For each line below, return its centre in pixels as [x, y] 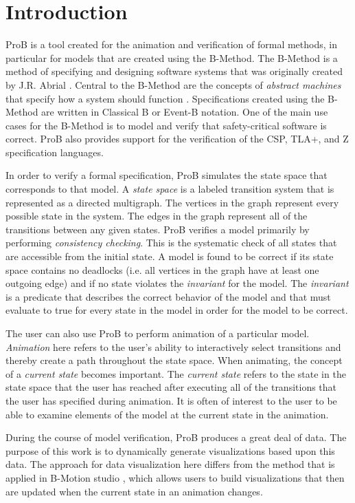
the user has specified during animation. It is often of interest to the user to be [171, 400]
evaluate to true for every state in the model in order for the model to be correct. [177, 310]
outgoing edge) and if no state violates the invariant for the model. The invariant [177, 283]
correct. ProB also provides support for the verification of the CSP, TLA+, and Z [177, 139]
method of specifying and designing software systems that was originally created [174, 71]
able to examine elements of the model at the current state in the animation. [167, 414]
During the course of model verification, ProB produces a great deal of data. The [176, 437]
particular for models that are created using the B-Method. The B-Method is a [172, 57]
